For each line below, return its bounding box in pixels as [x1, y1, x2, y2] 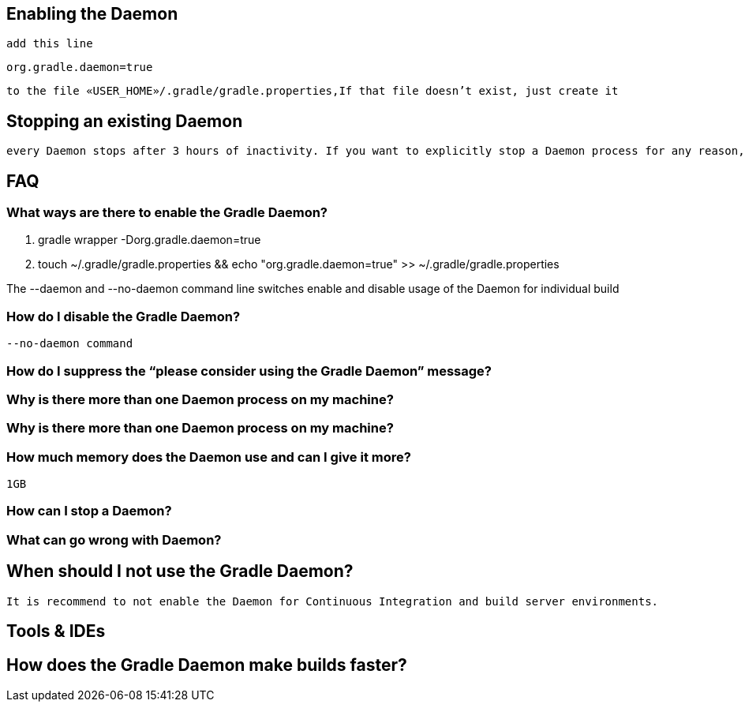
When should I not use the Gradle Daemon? [6, 561, 354, 582]
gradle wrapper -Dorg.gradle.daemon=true [38, 233, 261, 247]
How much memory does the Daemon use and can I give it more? [6, 448, 411, 465]
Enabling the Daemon [6, 4, 178, 24]
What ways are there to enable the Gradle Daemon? [6, 204, 328, 221]
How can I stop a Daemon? [6, 503, 172, 519]
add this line [6, 37, 93, 51]
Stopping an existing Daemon [6, 111, 243, 131]
